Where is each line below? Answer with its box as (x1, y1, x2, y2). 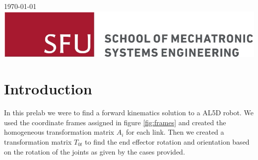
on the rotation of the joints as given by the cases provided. (4, 146, 185, 157)
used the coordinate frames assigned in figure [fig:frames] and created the (4, 117, 226, 127)
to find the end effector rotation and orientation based (85, 136, 250, 147)
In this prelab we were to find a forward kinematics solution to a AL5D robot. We (4, 107, 254, 118)
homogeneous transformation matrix (4, 127, 114, 137)
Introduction (4, 79, 92, 99)
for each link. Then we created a (126, 127, 224, 137)
